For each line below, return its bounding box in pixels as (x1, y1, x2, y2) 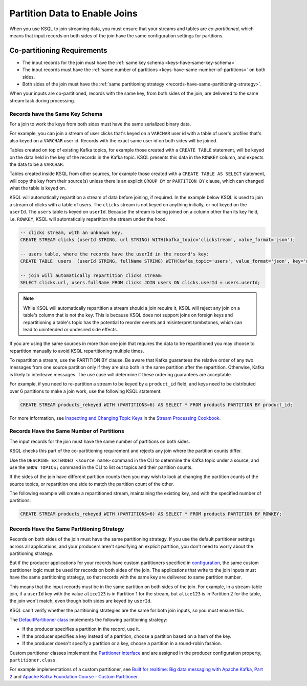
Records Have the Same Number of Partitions (9, 427, 125, 435)
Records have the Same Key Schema (9, 110, 102, 117)
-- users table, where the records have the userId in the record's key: (20, 251, 209, 257)
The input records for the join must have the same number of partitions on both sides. (9, 438, 190, 444)
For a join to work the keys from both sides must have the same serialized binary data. (9, 121, 191, 127)
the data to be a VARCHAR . (9, 161, 64, 167)
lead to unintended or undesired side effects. (23, 326, 118, 332)
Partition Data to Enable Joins (9, 8, 138, 19)
